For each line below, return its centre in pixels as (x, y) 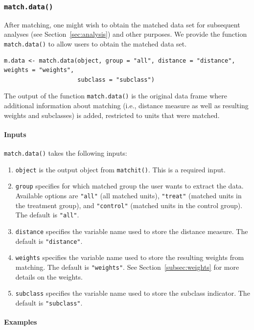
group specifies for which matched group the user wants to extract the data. (129, 186)
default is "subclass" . (49, 302)
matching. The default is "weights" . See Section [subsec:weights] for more (127, 267)
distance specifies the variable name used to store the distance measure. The (132, 231)
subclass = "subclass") (116, 80)
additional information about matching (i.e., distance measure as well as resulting (126, 106)
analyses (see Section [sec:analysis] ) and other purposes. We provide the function (126, 34)
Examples (21, 322)
